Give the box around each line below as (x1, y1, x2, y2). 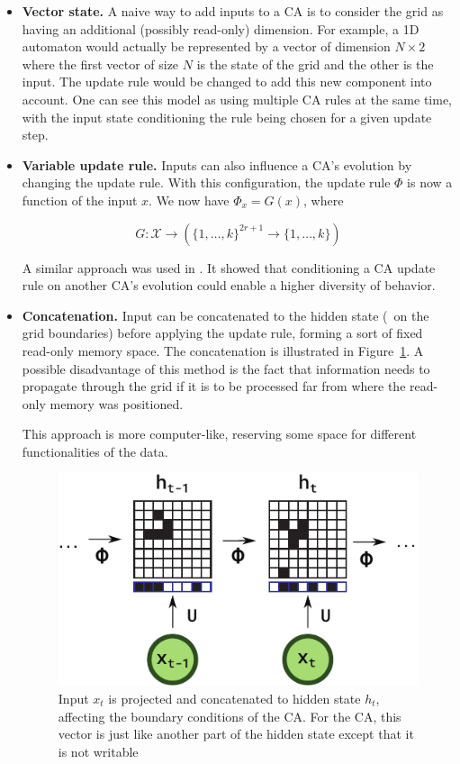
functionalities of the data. (22, 441, 168, 460)
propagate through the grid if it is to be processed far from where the (22, 377, 406, 396)
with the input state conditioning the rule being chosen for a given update (22, 107, 432, 126)
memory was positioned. (50, 394, 184, 413)
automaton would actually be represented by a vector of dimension (22, 37, 391, 56)
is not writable (58, 741, 139, 760)
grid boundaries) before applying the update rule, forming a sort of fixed (22, 323, 423, 342)
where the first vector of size (22, 54, 179, 73)
